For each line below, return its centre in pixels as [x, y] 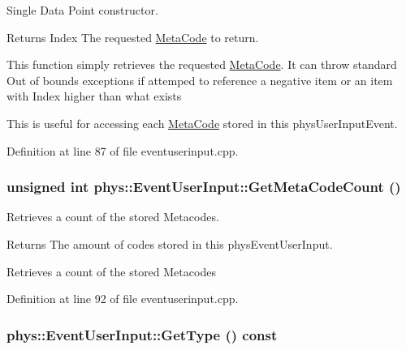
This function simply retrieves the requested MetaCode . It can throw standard [202, 64]
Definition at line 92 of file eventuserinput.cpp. [123, 299]
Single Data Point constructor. [82, 10]
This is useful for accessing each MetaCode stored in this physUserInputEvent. [202, 123]
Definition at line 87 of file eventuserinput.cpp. [123, 150]
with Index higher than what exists [94, 96]
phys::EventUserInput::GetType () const [142, 334]
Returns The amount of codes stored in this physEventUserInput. [170, 243]
